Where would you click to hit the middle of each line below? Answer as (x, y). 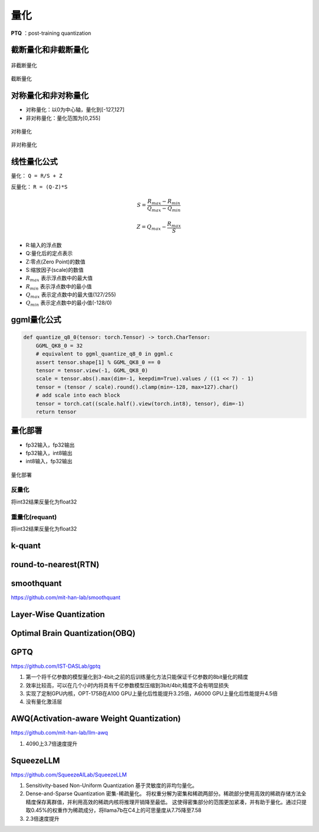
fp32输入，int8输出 (49, 453)
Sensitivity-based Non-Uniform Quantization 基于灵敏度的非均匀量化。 (112, 785)
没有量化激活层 (44, 702)
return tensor (56, 412)
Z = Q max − (152, 227)
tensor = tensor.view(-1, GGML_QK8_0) (92, 370)
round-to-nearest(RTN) (55, 564)
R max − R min (164, 202)
